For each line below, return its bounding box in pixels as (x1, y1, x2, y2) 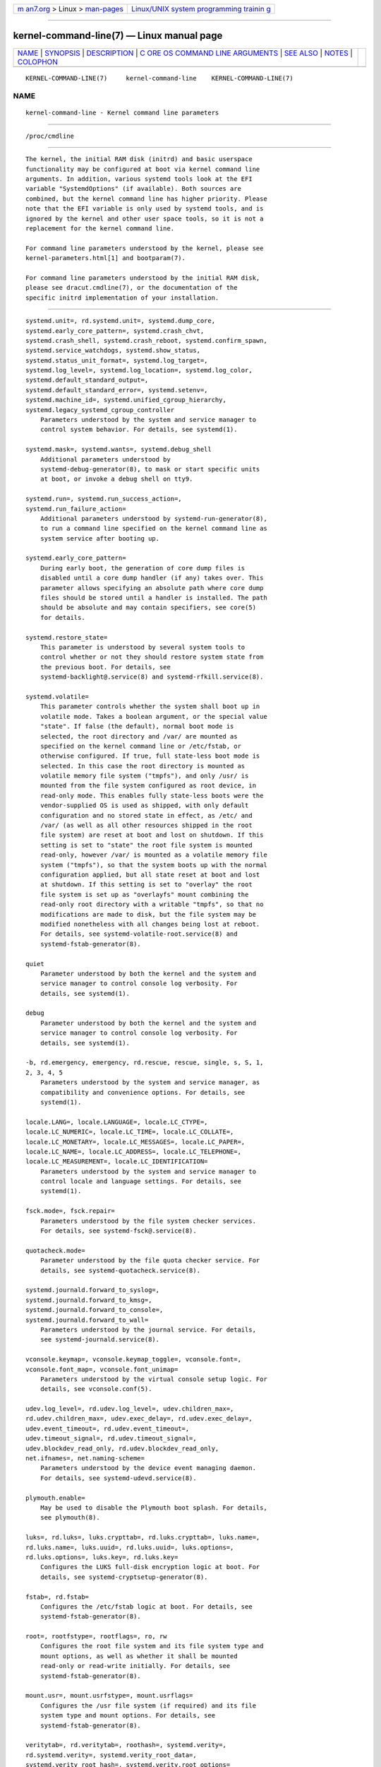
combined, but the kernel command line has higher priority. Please (25, 194, 267, 203)
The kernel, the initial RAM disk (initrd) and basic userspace (25, 155, 253, 163)
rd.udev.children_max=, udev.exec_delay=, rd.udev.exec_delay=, (25, 1414, 253, 1423)
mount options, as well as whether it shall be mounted (40, 1652, 238, 1660)
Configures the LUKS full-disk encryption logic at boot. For (40, 1563, 260, 1571)
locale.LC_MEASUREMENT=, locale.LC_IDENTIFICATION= (25, 1158, 208, 1166)
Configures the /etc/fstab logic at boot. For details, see (40, 1602, 253, 1611)
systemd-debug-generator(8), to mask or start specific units (40, 465, 260, 473)
